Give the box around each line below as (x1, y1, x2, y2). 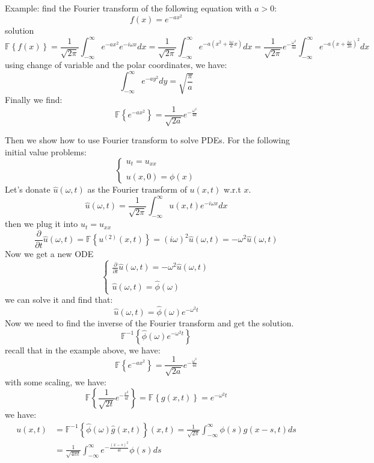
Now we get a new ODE (5, 247, 94, 259)
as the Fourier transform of (87, 183, 187, 196)
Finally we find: (5, 93, 63, 106)
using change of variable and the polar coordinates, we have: (5, 58, 227, 71)
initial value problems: (5, 145, 87, 158)
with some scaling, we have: (5, 375, 106, 388)
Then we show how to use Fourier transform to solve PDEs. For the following (5, 134, 290, 146)
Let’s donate (5, 183, 51, 196)
